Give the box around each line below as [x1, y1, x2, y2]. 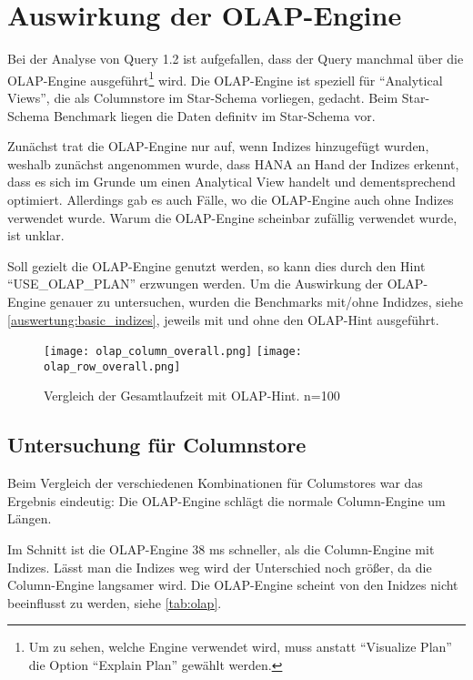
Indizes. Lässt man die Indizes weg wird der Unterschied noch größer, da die [7, 557, 432, 576]
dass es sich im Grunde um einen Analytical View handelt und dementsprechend [7, 172, 456, 191]
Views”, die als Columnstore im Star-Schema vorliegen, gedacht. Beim [7, 87, 398, 107]
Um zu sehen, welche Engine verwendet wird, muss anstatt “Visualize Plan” [28, 637, 452, 656]
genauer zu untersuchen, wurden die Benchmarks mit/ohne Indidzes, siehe [49, 291, 463, 310]
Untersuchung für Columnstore [7, 431, 307, 459]
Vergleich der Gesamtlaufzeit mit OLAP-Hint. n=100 [44, 386, 340, 405]
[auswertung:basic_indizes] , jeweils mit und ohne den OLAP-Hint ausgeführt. [7, 310, 439, 329]
